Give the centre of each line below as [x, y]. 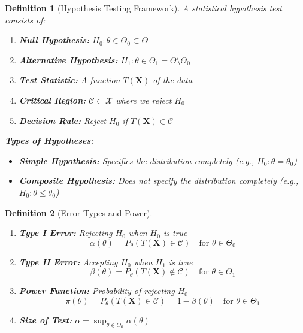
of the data [173, 80]
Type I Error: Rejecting [66, 233]
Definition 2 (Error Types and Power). [79, 212]
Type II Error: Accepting [68, 261]
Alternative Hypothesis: [68, 60]
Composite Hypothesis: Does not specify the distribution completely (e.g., [159, 181]
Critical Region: [52, 100]
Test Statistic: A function [69, 80]
